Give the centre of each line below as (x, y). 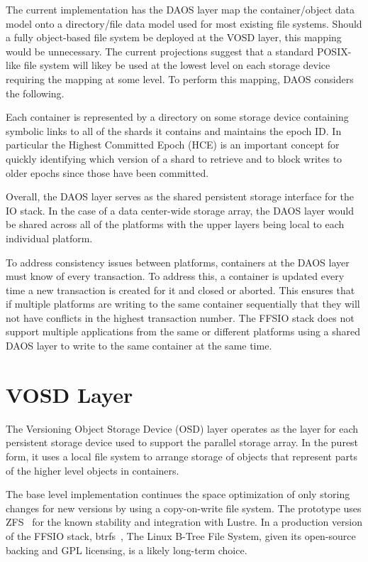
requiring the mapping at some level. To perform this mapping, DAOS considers (180, 79)
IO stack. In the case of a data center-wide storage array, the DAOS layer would (180, 210)
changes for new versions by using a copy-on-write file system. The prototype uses (184, 508)
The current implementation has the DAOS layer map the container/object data (180, 9)
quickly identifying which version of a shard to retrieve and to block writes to (174, 158)
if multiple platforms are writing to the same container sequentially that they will (183, 304)
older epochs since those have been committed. (107, 172)
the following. (35, 93)
